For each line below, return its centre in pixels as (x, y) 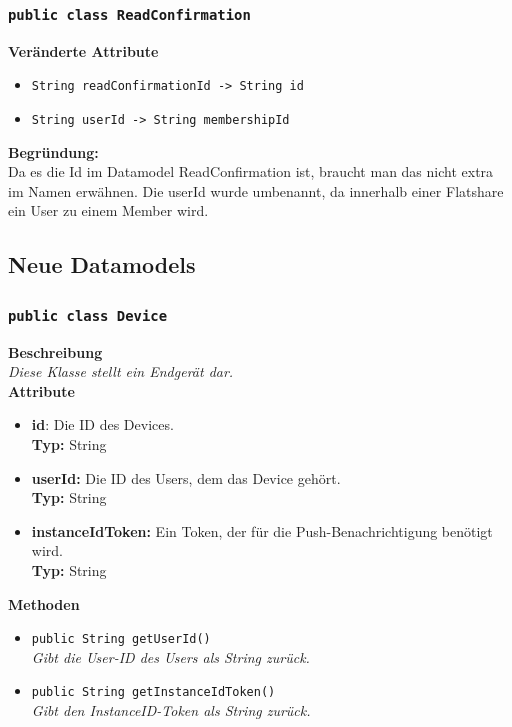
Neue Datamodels (102, 264)
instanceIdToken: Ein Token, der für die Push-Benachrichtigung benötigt (262, 530)
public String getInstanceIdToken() (153, 692)
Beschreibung (55, 351)
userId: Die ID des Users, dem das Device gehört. (186, 477)
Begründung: (53, 151)
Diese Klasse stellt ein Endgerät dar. (121, 371)
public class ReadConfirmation (129, 14)
